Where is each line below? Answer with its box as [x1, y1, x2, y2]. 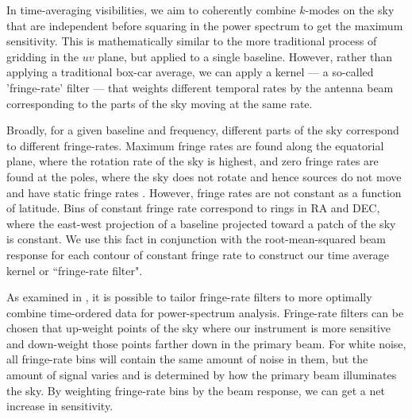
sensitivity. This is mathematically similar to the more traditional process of [6, 33, 377, 49]
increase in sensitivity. [6, 398, 114, 414]
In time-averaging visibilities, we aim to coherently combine [6, 2, 296, 17]
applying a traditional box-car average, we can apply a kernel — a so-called [6, 64, 374, 80]
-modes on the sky [305, 2, 395, 17]
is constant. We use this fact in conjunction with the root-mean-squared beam [6, 231, 387, 247]
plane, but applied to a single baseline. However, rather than [98, 48, 393, 64]
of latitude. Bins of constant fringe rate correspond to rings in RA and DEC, [6, 200, 380, 216]
